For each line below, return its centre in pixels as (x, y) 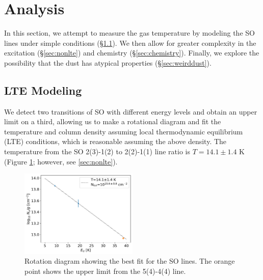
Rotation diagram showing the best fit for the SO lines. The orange (130, 261)
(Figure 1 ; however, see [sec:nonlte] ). (61, 161)
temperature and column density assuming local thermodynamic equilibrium (124, 131)
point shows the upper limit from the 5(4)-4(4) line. (105, 271)
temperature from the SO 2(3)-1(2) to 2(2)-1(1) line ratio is (97, 151)
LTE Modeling (43, 90)
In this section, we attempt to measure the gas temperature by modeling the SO (129, 33)
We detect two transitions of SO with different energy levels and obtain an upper (131, 111)
